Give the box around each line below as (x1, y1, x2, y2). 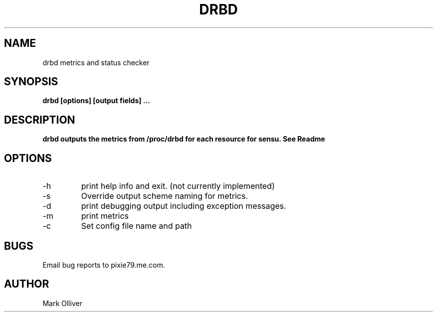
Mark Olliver (42, 299, 82, 308)
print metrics (81, 211, 129, 221)
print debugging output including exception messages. (81, 201, 286, 211)
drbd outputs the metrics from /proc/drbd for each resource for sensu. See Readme (42, 135, 325, 144)
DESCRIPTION (4, 113, 75, 126)
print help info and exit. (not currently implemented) (81, 181, 275, 191)
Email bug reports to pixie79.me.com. (42, 260, 165, 269)
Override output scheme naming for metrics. (81, 191, 248, 201)
